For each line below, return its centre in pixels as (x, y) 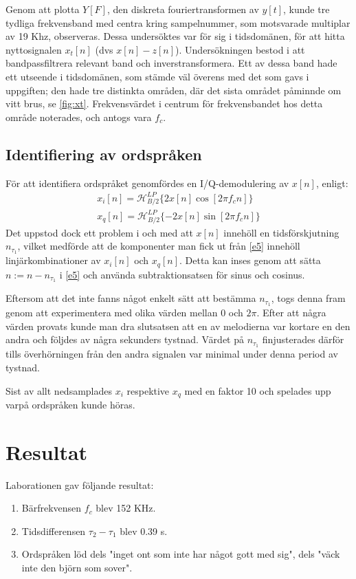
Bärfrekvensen (52, 508)
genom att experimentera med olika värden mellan (112, 313)
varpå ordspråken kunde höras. (70, 404)
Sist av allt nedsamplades (59, 390)
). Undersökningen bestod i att (240, 49)
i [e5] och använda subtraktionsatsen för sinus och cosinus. (182, 274)
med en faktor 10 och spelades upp (258, 390)
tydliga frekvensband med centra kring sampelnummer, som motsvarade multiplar (178, 22)
